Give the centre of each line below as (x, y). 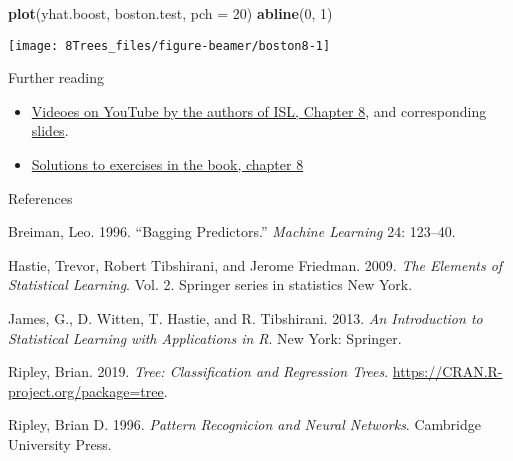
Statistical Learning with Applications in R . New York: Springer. (205, 337)
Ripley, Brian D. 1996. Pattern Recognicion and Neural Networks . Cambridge (244, 424)
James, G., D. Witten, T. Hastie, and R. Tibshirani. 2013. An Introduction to (245, 318)
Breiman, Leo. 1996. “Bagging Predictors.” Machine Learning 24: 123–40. (232, 231)
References (40, 197)
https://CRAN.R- (447, 371)
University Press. (60, 443)
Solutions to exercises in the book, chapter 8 (167, 164)
